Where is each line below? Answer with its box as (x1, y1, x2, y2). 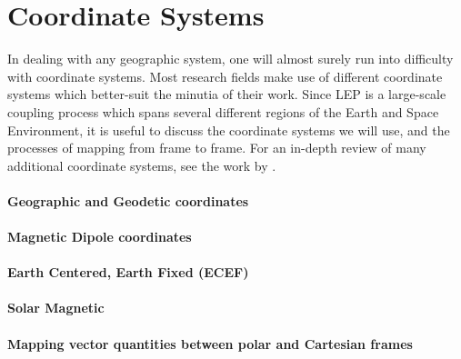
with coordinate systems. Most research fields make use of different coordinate (7, 66, 443, 85)
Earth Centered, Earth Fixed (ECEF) (7, 263, 249, 282)
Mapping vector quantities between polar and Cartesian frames (7, 334, 413, 353)
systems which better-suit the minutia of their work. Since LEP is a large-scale (7, 85, 446, 104)
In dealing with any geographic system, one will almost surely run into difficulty (7, 49, 454, 68)
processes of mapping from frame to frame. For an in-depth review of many (7, 138, 426, 157)
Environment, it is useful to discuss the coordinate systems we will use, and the (7, 120, 450, 139)
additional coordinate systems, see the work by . (7, 155, 276, 175)
